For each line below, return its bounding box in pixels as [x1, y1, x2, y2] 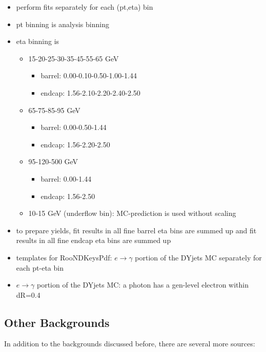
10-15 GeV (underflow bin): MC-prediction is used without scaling [28, 208, 236, 218]
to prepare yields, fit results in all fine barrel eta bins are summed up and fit [16, 225, 257, 235]
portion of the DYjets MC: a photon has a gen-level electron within [36, 279, 249, 290]
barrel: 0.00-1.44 [40, 173, 92, 184]
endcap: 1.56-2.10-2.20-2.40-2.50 [40, 87, 140, 98]
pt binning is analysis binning [16, 18, 109, 29]
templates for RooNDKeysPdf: [16, 252, 112, 262]
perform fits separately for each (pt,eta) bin [16, 2, 153, 12]
